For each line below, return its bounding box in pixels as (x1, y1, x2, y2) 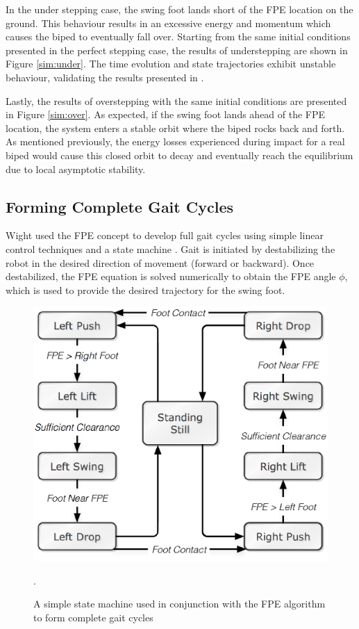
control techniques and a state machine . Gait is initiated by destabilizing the (6, 241, 335, 256)
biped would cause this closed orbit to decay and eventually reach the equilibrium (6, 147, 353, 162)
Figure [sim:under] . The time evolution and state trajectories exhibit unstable (6, 56, 336, 71)
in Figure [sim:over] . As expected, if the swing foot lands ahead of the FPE (6, 107, 326, 122)
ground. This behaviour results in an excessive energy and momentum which (6, 15, 331, 30)
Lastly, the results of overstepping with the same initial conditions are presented (6, 93, 347, 108)
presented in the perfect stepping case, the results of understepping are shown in (6, 42, 348, 57)
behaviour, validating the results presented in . (6, 70, 204, 84)
